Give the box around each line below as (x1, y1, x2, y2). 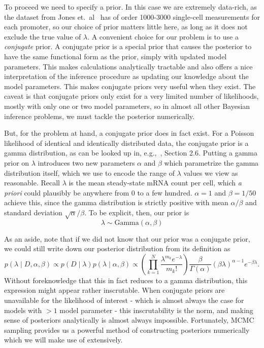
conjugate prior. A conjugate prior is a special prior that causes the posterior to (4, 41, 252, 52)
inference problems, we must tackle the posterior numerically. (4, 110, 194, 121)
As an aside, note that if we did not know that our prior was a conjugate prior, (4, 233, 250, 244)
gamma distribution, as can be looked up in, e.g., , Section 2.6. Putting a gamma (4, 147, 257, 158)
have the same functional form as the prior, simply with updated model (4, 51, 227, 61)
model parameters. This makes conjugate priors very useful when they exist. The (4, 81, 256, 91)
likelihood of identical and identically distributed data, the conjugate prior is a (4, 137, 249, 148)
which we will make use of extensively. (4, 334, 123, 345)
